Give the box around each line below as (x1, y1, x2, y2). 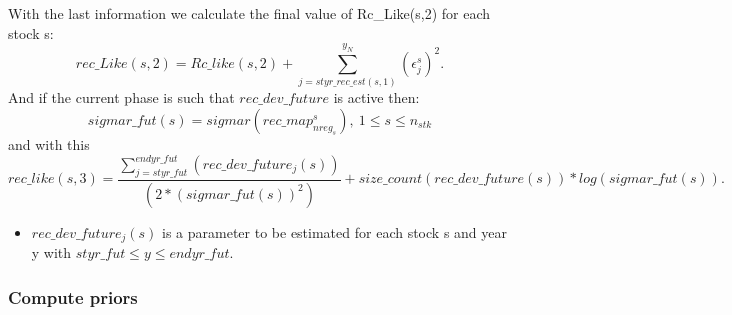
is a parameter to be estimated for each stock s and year (162, 221, 507, 242)
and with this (8, 133, 90, 154)
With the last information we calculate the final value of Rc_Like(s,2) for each (8, 3, 491, 23)
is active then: (333, 87, 420, 108)
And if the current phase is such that (8, 87, 235, 108)
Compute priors (8, 284, 138, 309)
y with (31, 242, 72, 263)
